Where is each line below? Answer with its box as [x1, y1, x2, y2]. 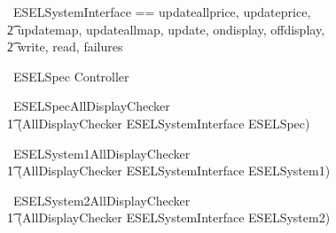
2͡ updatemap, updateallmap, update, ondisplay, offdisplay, [7, 19, 325, 38]
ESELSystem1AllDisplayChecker [12, 144, 191, 162]
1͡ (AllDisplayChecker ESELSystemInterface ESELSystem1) [7, 161, 331, 180]
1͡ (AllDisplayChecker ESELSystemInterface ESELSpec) [7, 113, 310, 132]
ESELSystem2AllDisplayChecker [12, 190, 191, 209]
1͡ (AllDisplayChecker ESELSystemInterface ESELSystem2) [7, 208, 331, 227]
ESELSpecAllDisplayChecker [12, 97, 170, 115]
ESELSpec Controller [12, 66, 129, 85]
